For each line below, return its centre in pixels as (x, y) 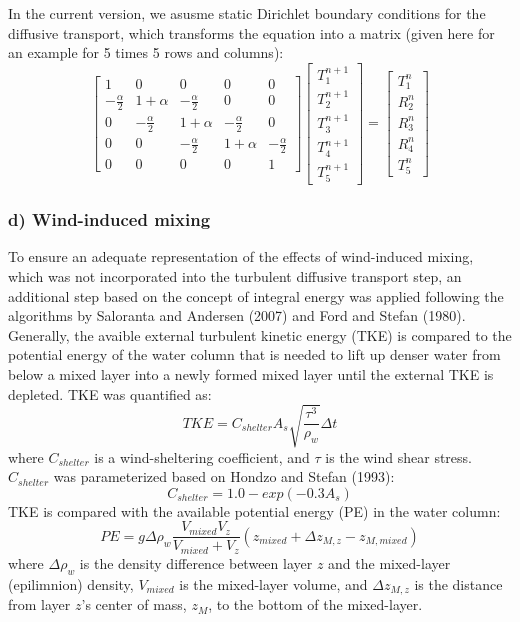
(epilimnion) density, (71, 583)
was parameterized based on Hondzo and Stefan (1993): (224, 476)
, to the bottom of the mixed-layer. (315, 604)
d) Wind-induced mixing (109, 219)
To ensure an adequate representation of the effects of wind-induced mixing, (241, 256)
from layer (39, 604)
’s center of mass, (134, 604)
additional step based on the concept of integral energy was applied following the (256, 295)
